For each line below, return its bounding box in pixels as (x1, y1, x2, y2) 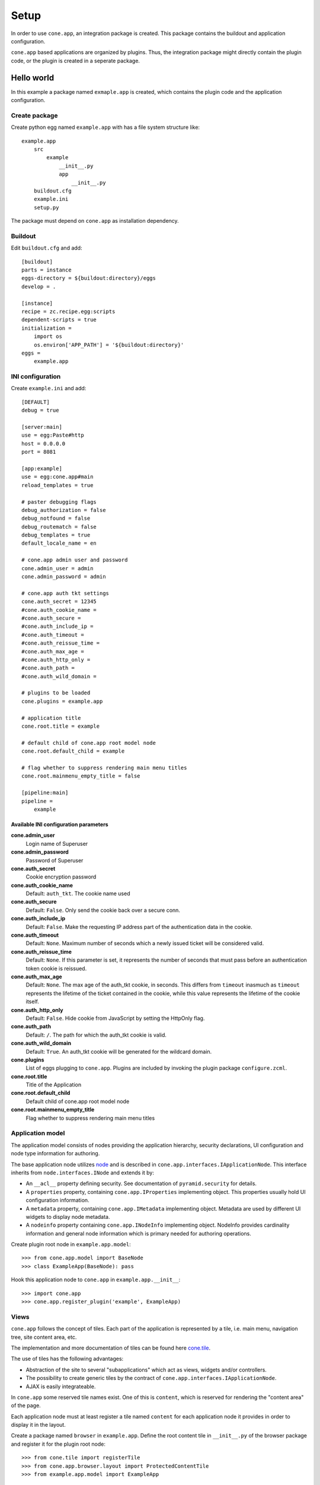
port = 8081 (21, 448, 56, 456)
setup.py (33, 204, 59, 211)
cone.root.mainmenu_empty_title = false (21, 773, 140, 779)
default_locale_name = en (21, 540, 97, 546)
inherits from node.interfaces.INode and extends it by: (11, 1169, 154, 1176)
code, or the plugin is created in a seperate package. (11, 57, 140, 64)
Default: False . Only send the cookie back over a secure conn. (25, 906, 181, 914)
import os (33, 333, 62, 340)
